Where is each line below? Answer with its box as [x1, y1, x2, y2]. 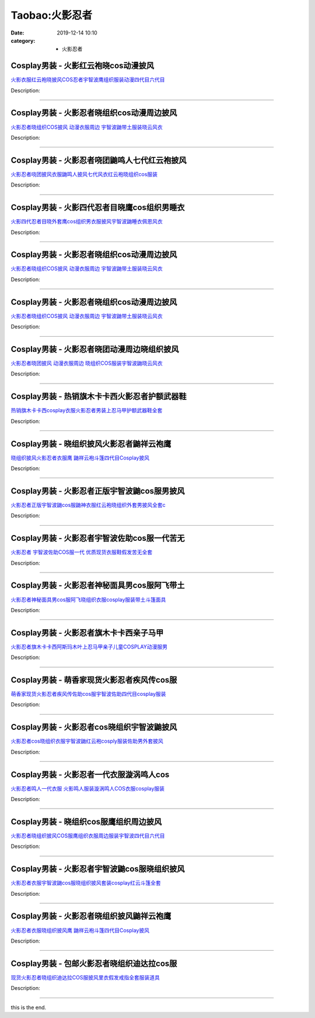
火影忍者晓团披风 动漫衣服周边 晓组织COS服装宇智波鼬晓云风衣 [10, 360, 163, 367]
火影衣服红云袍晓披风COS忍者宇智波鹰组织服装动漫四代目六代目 [10, 76, 165, 83]
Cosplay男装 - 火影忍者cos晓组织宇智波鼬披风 [10, 722, 177, 732]
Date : [10, 29, 24, 36]
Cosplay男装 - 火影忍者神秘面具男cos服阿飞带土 [10, 581, 185, 591]
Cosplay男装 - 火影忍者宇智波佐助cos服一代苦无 [10, 533, 185, 543]
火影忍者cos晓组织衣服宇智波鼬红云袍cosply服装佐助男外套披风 [10, 737, 163, 745]
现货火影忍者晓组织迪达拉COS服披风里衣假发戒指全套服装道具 [10, 974, 160, 981]
